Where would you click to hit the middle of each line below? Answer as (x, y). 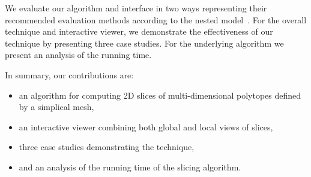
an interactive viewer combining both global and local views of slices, (146, 126)
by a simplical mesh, (56, 107)
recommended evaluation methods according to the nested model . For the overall (156, 19)
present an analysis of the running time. (78, 55)
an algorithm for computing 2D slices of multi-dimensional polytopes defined (160, 95)
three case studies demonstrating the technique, (107, 147)
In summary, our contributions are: (69, 74)
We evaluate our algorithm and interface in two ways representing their (136, 8)
